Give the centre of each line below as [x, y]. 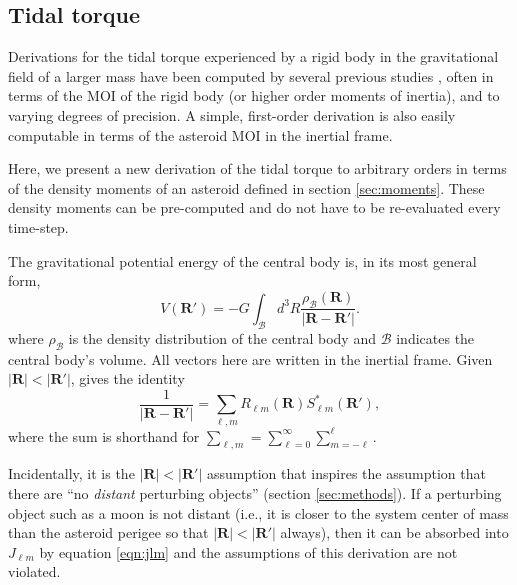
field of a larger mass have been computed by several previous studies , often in [251, 75]
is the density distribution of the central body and [222, 337]
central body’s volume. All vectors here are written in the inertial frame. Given [250, 358]
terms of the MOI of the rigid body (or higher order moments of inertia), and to [254, 95]
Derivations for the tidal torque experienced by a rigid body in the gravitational [253, 56]
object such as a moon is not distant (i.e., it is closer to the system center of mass [258, 512]
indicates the [435, 337]
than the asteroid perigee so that [108, 532]
